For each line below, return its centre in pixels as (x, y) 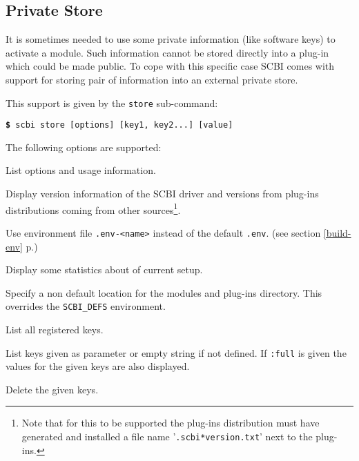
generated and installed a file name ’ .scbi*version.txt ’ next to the (167, 437)
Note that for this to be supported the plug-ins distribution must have (171, 423)
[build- (337, 232)
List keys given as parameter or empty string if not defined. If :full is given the (176, 352)
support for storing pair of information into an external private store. (152, 79)
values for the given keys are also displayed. (98, 366)
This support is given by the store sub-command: (112, 102)
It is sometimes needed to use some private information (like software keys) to (171, 39)
